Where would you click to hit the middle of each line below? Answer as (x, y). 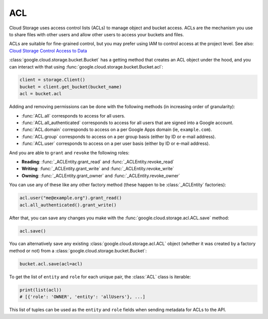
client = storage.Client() (52, 80)
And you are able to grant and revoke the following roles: (69, 153)
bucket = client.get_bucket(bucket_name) (71, 87)
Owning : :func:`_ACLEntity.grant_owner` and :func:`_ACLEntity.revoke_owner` (101, 176)
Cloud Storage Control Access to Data (48, 51)
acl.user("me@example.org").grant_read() (71, 198)
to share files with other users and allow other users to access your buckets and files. (97, 34)
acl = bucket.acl (41, 94)
